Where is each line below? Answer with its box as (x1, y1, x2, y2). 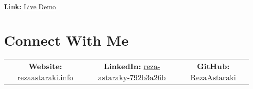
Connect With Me (4, 30, 129, 50)
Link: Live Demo (4, 1, 56, 11)
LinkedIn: (104, 60, 141, 71)
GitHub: (197, 60, 230, 71)
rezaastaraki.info (17, 71, 73, 83)
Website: (28, 60, 62, 71)
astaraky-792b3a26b (98, 71, 166, 83)
